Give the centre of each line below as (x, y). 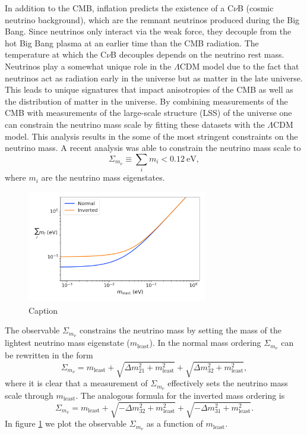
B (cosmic (255, 8)
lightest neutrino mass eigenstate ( (67, 343)
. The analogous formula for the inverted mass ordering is (180, 395)
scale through (29, 395)
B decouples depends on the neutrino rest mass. (197, 54)
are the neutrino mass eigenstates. (103, 177)
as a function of (175, 423)
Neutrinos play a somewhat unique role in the (88, 66)
